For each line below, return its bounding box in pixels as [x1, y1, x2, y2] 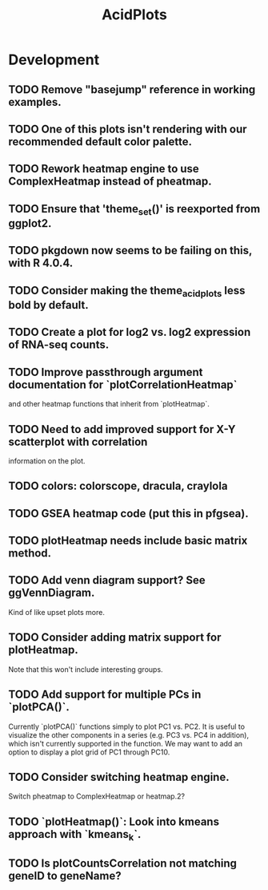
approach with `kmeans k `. [8, 827, 142, 843]
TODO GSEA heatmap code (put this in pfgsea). [8, 507, 250, 520]
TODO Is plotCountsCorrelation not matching [8, 856, 238, 871]
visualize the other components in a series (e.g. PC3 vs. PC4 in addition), [8, 730, 250, 739]
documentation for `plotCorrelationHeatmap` [8, 378, 238, 391]
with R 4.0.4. [8, 257, 74, 270]
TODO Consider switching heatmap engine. [8, 770, 230, 783]
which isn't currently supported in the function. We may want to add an [8, 738, 242, 748]
